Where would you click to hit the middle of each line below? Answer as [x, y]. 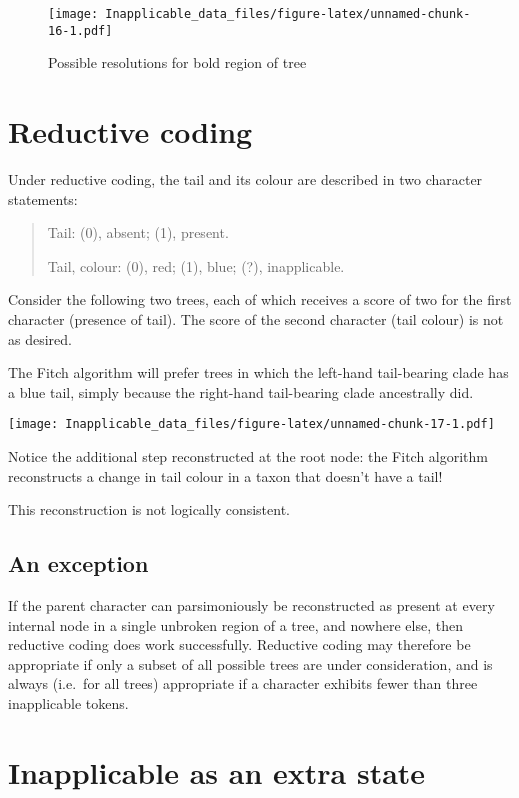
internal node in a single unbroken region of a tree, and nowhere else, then [235, 624]
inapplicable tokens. [68, 702]
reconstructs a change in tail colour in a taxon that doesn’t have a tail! [225, 475]
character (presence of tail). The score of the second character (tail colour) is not [256, 319]
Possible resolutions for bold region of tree [177, 62]
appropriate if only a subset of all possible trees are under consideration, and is [250, 663]
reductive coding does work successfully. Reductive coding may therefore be [239, 644]
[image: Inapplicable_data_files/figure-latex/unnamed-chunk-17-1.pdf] [251, 424]
